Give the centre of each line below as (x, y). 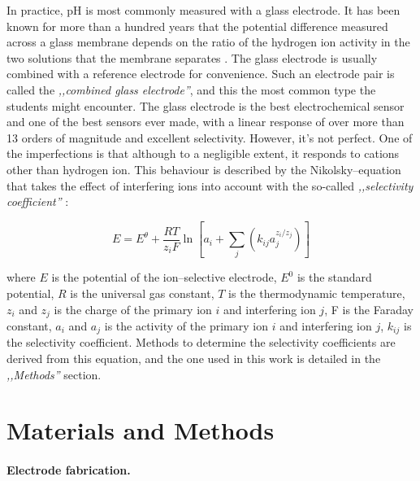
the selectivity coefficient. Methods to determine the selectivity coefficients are (201, 342)
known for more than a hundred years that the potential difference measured (197, 26)
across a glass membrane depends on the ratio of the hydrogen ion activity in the (208, 42)
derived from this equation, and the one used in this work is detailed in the (194, 359)
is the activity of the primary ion (186, 326)
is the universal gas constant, (142, 293)
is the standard (334, 277)
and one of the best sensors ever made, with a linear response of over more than (206, 122)
